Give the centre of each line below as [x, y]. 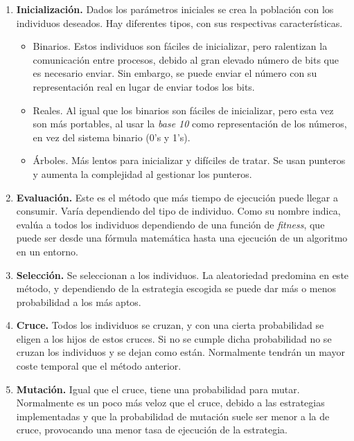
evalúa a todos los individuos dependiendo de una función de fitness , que [170, 224]
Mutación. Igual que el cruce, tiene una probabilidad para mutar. [158, 389]
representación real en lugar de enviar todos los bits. [144, 86]
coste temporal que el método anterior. [99, 366]
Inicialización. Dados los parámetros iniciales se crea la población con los [175, 9]
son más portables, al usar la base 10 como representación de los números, [190, 124]
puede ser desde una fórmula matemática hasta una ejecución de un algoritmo [182, 238]
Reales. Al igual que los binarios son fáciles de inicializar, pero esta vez [183, 110]
